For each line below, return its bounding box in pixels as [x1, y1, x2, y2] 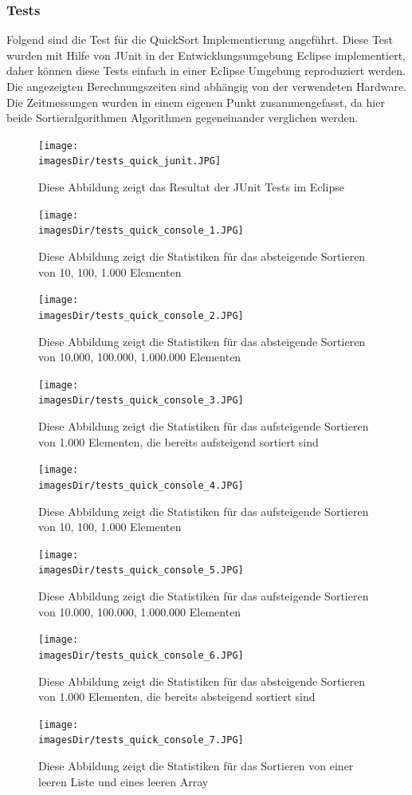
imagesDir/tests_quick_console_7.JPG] [38, 734, 244, 746]
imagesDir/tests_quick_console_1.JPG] [38, 225, 244, 237]
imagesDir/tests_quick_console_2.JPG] [38, 309, 244, 321]
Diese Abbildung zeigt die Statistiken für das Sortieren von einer [38, 758, 354, 773]
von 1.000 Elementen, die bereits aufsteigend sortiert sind [38, 433, 319, 450]
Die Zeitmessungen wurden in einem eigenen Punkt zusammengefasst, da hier [6, 93, 385, 110]
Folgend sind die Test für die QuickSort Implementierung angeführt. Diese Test [6, 31, 394, 48]
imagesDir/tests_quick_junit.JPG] [38, 155, 222, 167]
